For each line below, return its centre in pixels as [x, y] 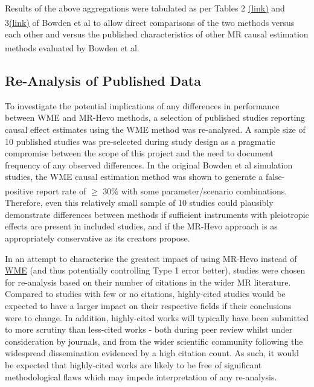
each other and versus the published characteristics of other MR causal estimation [157, 34]
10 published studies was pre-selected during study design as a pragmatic [140, 141]
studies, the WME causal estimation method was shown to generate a [134, 177]
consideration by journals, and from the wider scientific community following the [154, 341]
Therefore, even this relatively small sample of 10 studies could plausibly [139, 203]
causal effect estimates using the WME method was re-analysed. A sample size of [155, 130]
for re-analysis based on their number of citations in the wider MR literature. [148, 282]
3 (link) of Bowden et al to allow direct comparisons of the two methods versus [150, 22]
